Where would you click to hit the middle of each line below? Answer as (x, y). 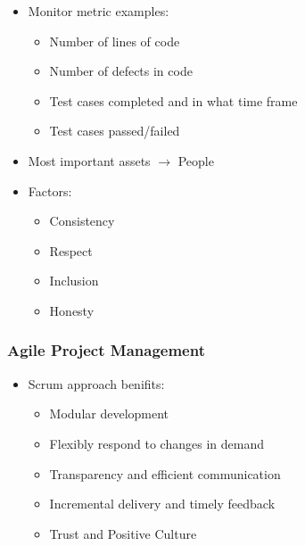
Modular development (109, 414)
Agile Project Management (106, 350)
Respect (71, 250)
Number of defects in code (121, 71)
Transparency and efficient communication (165, 473)
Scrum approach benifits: (96, 383)
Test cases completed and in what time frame (173, 100)
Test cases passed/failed (115, 131)
